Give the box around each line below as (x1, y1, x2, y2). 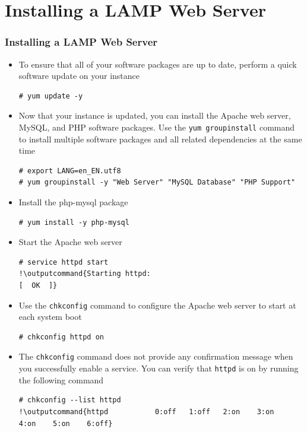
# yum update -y (18, 91, 83, 100)
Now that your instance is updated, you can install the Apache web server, (18, 109, 291, 122)
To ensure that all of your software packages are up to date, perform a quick (18, 58, 297, 70)
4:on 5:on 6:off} (18, 419, 113, 428)
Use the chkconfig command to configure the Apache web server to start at (18, 298, 296, 311)
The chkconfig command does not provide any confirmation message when (18, 350, 293, 363)
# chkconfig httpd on (18, 332, 104, 341)
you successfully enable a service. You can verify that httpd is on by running (18, 362, 299, 374)
